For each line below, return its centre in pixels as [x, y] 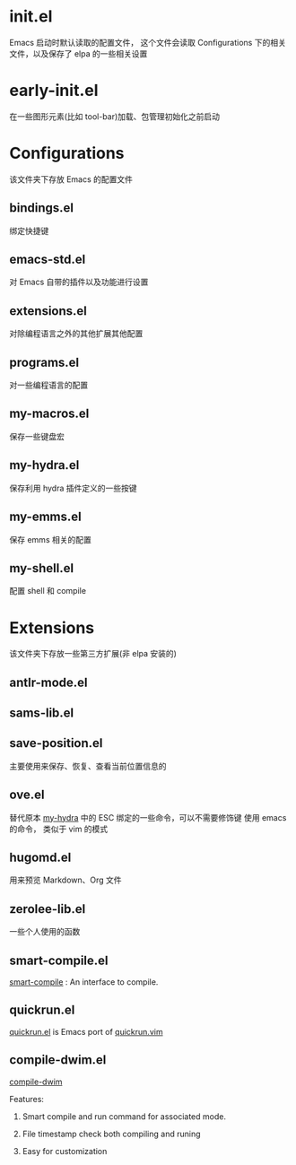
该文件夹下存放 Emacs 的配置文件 [71, 179]
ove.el [27, 795]
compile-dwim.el [58, 1060]
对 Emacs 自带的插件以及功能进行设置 [79, 282]
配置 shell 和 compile [48, 591]
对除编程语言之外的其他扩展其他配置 [76, 334]
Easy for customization [65, 1151]
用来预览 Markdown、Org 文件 [66, 880]
